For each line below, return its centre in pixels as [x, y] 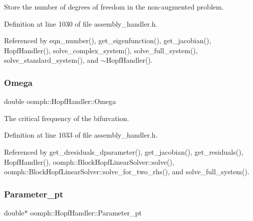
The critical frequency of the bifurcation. [67, 118]
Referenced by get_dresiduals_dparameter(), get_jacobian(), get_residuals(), [124, 151]
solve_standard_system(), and [51, 60]
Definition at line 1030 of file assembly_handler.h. [81, 23]
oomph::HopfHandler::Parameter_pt [86, 212]
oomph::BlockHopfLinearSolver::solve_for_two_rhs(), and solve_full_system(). [127, 172]
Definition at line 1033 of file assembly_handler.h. [81, 135]
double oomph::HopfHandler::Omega [60, 101]
